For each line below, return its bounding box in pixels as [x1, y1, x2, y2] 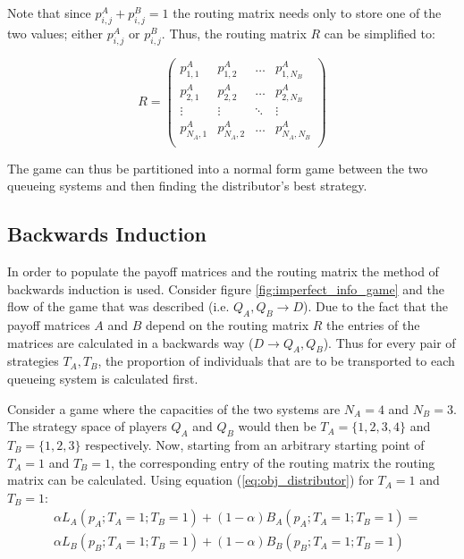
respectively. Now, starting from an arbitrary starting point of [85, 436, 425, 453]
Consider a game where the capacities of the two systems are [7, 399, 341, 418]
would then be [238, 417, 316, 436]
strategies [7, 351, 59, 370]
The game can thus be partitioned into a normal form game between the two [7, 158, 428, 177]
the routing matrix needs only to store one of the [173, 4, 442, 21]
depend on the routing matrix [146, 316, 309, 335]
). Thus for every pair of [323, 333, 456, 351]
